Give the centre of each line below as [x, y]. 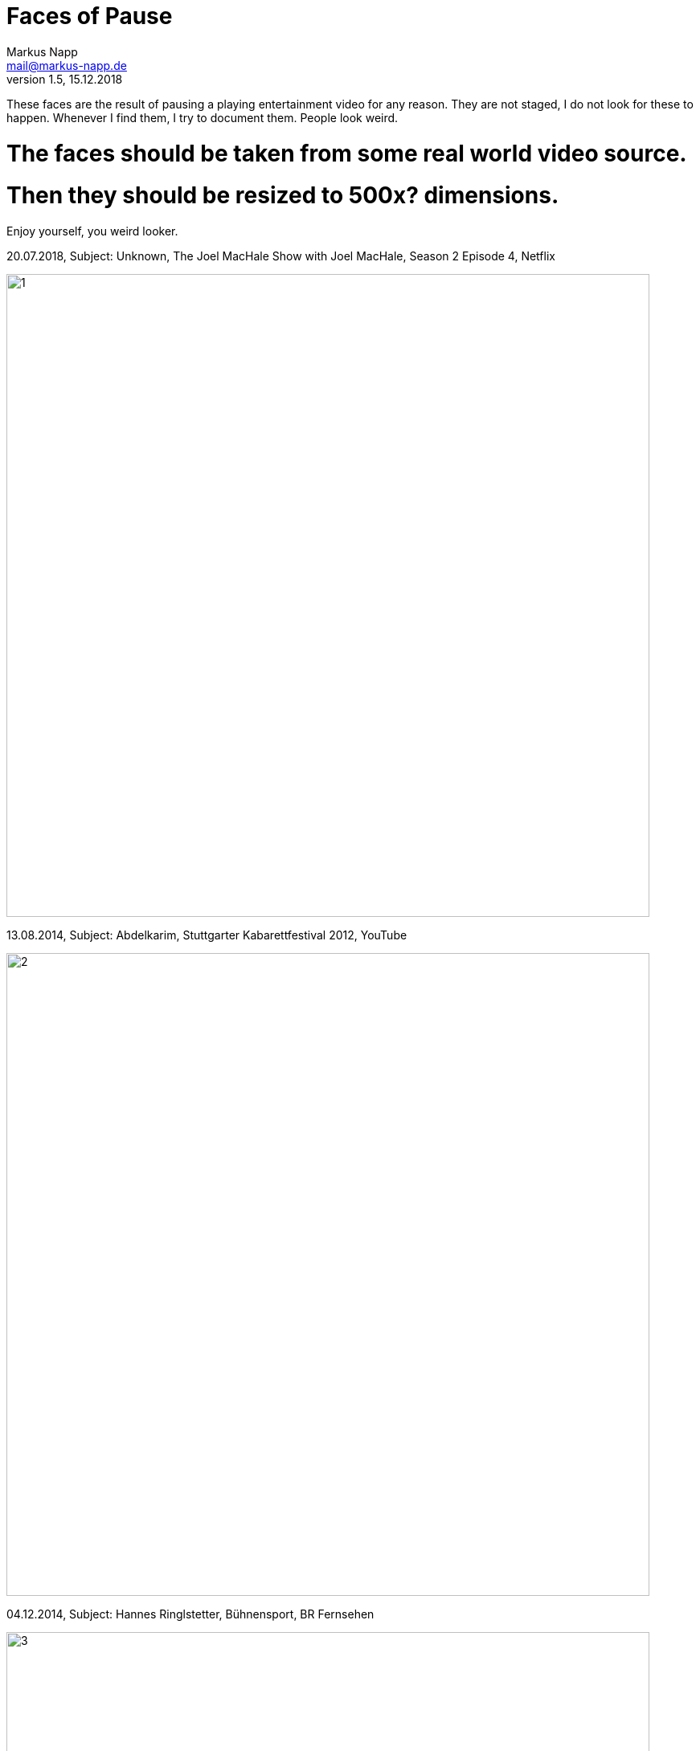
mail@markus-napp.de [67, 65]
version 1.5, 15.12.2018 [65, 79]
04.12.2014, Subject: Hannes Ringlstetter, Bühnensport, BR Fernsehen [190, 1614]
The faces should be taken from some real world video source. [347, 153]
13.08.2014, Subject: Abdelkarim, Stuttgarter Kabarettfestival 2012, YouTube [207, 935]
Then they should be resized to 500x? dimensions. [283, 196]
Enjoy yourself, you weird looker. [92, 231]
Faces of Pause [90, 16]
